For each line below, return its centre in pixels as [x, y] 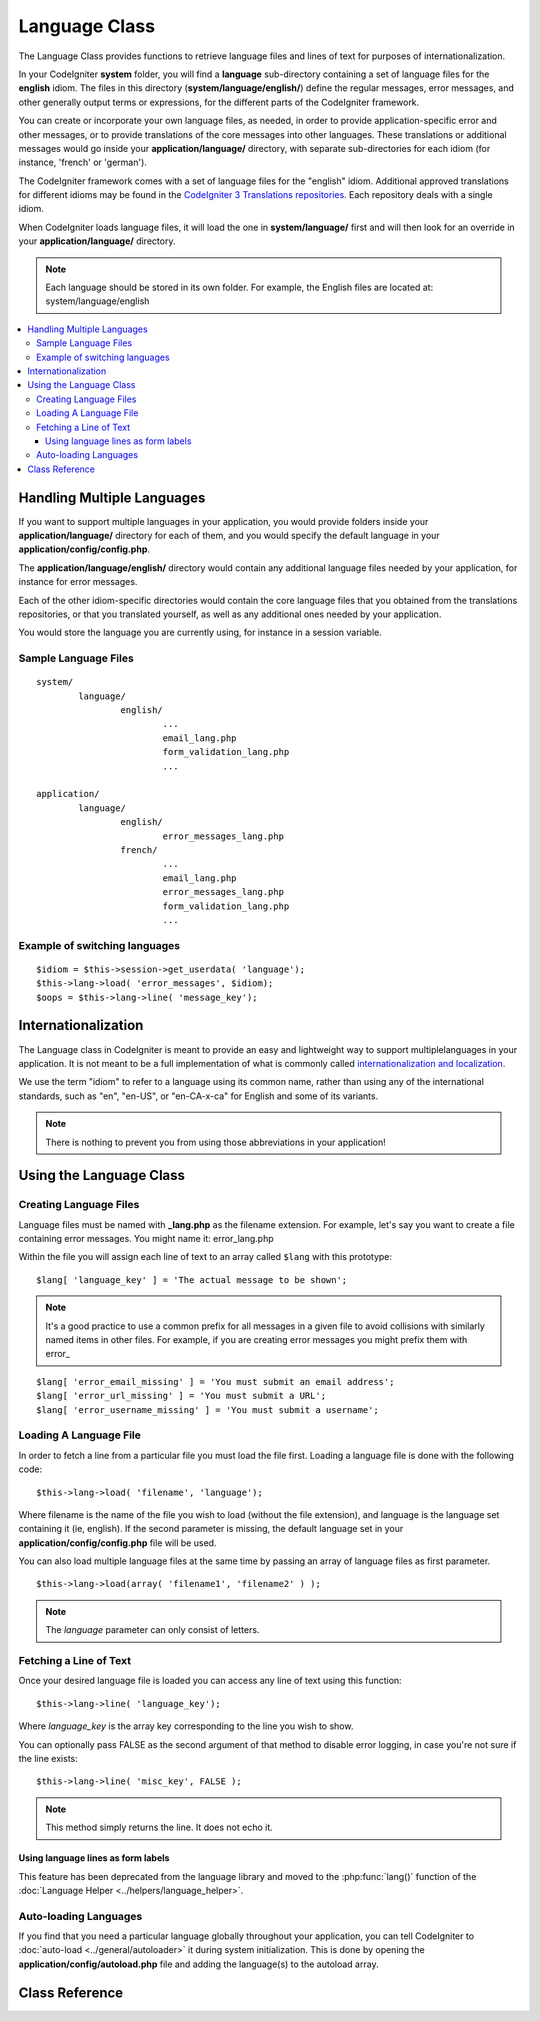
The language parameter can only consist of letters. [152, 1630]
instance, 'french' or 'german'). [82, 162]
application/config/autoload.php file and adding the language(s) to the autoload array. [198, 1964]
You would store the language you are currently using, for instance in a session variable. [200, 632]
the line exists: [48, 1758]
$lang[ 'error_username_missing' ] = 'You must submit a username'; [207, 1409]
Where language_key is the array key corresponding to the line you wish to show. [186, 1726]
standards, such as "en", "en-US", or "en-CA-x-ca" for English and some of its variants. [198, 1096]
